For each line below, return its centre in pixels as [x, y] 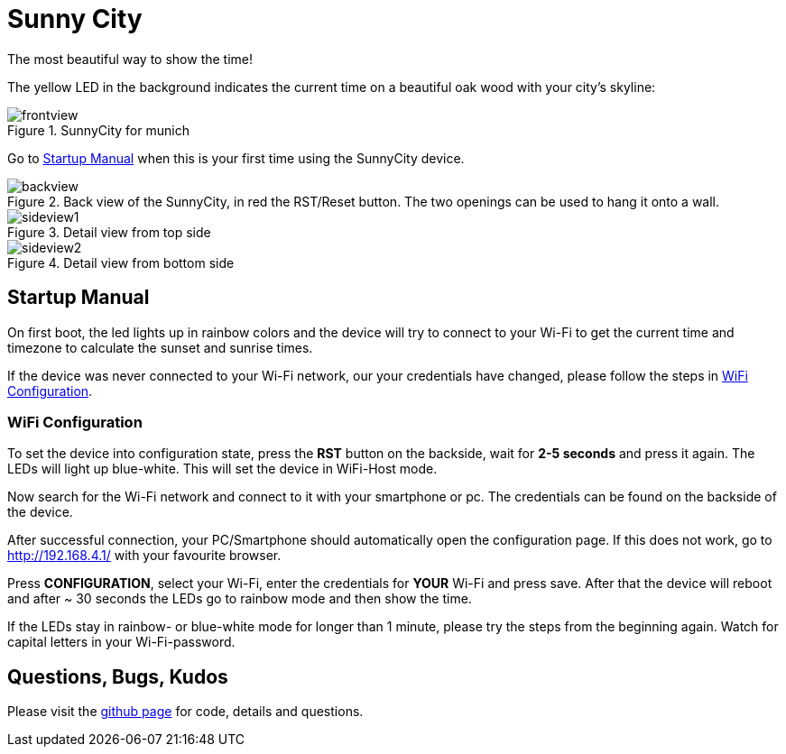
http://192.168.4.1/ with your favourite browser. [144, 556]
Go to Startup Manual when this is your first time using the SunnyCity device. [236, 158]
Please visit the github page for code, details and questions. [185, 712]
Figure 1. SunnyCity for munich [98, 130]
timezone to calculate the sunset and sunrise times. [160, 347]
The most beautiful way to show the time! [130, 59]
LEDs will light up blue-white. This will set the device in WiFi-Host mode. [222, 469]
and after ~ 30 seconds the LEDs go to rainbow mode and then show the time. [240, 599]
